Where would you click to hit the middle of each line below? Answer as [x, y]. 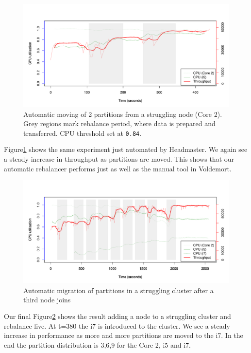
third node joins [47, 300]
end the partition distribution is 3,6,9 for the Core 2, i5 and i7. [97, 344]
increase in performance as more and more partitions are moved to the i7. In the [124, 335]
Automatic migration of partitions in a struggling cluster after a [118, 290]
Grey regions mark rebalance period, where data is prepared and [119, 123]
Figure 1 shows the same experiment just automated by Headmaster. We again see [126, 149]
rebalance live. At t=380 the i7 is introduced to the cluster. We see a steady [117, 325]
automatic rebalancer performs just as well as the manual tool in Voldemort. [118, 168]
